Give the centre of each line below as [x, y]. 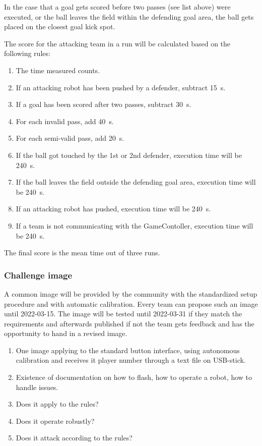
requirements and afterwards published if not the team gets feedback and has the [129, 323]
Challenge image [38, 275]
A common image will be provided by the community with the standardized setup [131, 293]
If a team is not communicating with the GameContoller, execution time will [135, 225]
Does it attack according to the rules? [74, 438]
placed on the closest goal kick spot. [60, 26]
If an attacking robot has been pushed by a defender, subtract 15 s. [121, 87]
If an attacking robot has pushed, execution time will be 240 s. [113, 209]
